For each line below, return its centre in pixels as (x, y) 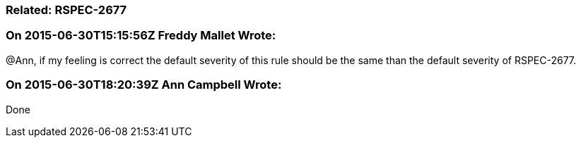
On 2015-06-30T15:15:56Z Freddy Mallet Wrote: (141, 36)
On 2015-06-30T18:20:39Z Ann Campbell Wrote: (144, 85)
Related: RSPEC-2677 (66, 10)
